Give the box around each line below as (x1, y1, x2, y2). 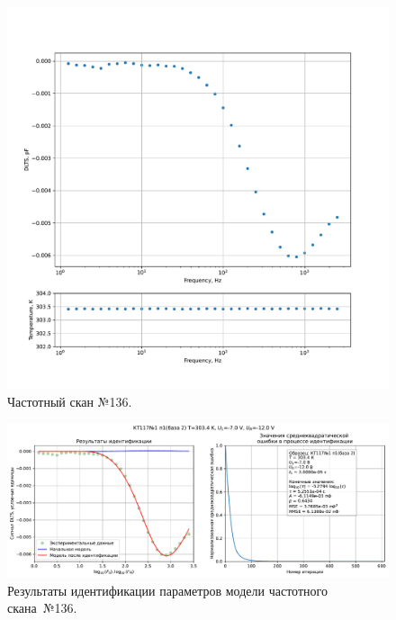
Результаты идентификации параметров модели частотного (7, 580, 328, 599)
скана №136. (7, 598, 77, 617)
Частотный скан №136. (7, 391, 132, 410)
